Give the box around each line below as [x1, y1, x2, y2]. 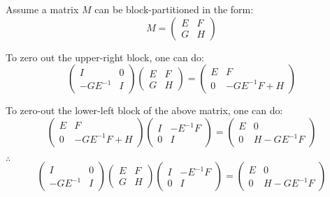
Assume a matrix [6, 2, 79, 16]
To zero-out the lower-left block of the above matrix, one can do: [6, 103, 283, 118]
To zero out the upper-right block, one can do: [6, 49, 205, 64]
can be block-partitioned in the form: [94, 2, 254, 16]
